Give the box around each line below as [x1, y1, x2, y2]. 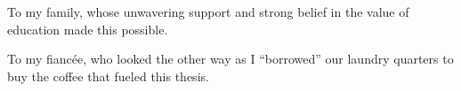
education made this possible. [7, 19, 168, 38]
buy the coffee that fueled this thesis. [7, 66, 209, 85]
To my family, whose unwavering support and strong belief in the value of [7, 3, 409, 20]
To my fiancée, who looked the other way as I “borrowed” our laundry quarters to [7, 49, 454, 68]
